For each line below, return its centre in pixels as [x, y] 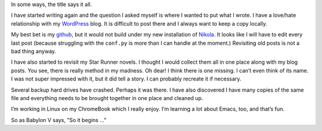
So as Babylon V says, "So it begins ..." [59, 120]
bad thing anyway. [34, 51]
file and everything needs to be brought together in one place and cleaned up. [107, 98]
